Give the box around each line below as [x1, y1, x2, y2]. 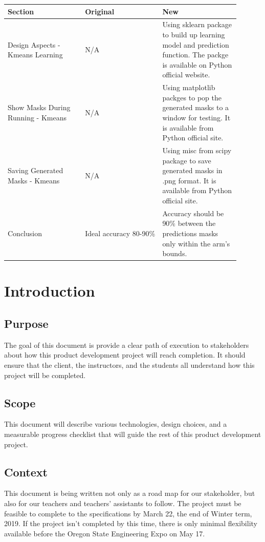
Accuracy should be [162, 207, 224, 218]
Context [4, 464, 48, 480]
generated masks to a [162, 102, 229, 113]
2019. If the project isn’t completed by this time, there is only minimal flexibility [4, 518, 257, 529]
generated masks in [162, 165, 223, 176]
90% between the [162, 218, 216, 228]
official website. [162, 69, 210, 80]
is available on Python [162, 59, 232, 70]
